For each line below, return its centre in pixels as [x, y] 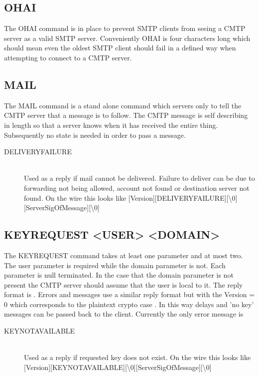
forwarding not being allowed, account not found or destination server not [137, 188]
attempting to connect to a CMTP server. [68, 57]
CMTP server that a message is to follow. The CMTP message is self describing [126, 115]
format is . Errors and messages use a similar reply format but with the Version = [129, 294]
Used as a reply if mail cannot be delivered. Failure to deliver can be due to [139, 178]
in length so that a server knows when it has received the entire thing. [111, 125]
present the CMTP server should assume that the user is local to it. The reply [124, 284]
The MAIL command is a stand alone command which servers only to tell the [123, 105]
